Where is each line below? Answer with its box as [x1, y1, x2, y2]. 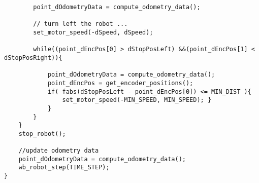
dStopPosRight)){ [4, 54, 62, 61]
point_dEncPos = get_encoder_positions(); [47, 79, 193, 87]
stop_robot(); [18, 130, 66, 137]
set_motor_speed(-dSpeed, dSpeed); [33, 28, 153, 36]
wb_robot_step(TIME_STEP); [18, 164, 110, 171]
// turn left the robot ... [33, 20, 128, 28]
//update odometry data [18, 147, 99, 155]
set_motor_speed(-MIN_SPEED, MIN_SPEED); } [62, 96, 212, 104]
